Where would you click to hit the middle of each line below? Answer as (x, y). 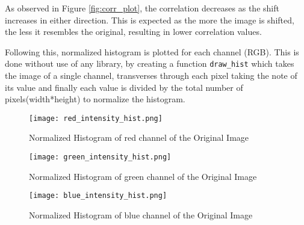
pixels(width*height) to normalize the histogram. (95, 99)
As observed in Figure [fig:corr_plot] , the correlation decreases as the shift (142, 8)
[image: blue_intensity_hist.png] (98, 196)
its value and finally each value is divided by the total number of (124, 87)
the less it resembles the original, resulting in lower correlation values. (133, 32)
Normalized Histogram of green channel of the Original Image (143, 176)
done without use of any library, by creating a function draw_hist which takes (150, 63)
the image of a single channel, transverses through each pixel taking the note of (151, 76)
